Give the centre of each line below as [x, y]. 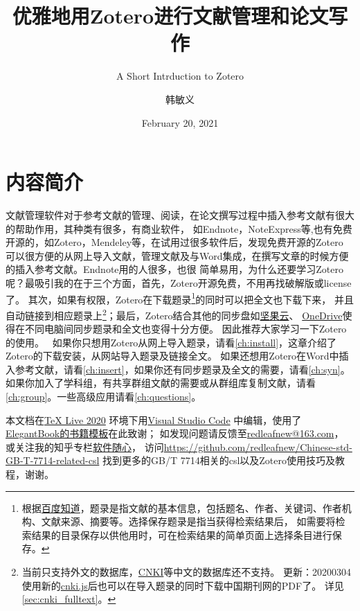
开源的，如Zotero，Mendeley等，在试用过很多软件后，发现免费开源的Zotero [174, 242]
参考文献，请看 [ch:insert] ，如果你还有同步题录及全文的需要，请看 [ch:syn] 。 [182, 369]
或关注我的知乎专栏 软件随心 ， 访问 [85, 446]
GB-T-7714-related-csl [53, 460]
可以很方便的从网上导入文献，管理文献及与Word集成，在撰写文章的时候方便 [177, 255]
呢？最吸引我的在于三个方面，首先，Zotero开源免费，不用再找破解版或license [179, 283]
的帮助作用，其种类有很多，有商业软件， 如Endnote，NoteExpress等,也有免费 [179, 228]
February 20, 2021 [180, 122]
